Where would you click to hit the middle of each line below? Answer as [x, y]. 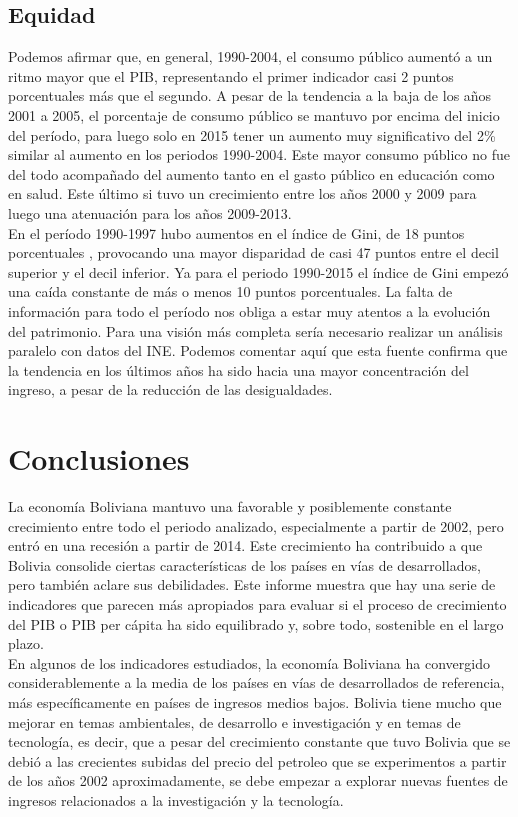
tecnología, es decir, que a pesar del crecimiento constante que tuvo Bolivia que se [259, 741]
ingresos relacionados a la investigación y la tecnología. [176, 799]
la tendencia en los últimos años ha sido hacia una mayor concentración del [238, 369]
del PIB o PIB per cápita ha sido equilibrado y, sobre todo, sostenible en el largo [256, 623]
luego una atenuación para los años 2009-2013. [150, 212]
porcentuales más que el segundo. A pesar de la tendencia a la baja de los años [250, 95]
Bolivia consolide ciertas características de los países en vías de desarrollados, [244, 564]
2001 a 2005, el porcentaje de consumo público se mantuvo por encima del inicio [254, 114]
